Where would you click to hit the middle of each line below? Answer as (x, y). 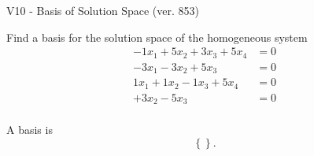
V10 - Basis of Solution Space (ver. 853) (103, 10)
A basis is (30, 130)
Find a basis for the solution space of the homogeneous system (157, 37)
